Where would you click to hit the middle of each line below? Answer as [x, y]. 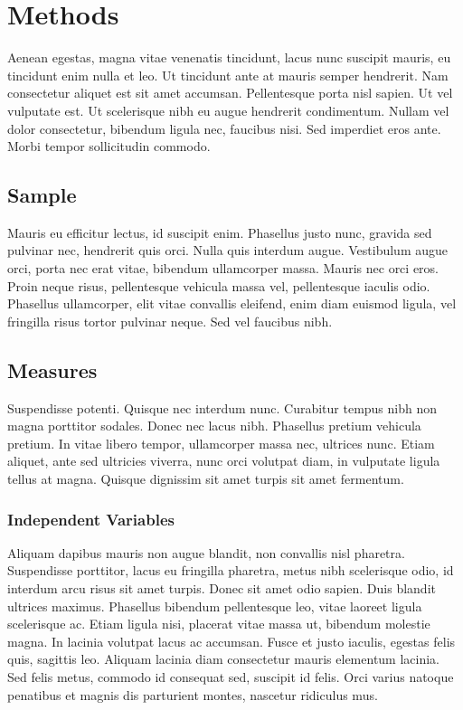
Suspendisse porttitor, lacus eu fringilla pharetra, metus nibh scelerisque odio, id [231, 570]
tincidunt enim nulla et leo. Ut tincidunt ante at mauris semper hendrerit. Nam [228, 75]
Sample [42, 195]
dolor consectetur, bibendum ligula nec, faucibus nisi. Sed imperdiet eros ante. [224, 128]
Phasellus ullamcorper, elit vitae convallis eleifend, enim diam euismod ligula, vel [232, 303]
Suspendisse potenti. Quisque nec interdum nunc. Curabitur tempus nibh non [222, 407]
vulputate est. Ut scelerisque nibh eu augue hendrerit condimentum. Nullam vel [228, 110]
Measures [52, 369]
